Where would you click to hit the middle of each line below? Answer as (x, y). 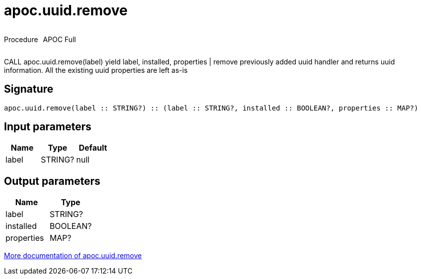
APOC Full (59, 39)
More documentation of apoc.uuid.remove (73, 256)
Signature (29, 89)
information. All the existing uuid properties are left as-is (96, 70)
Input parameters (48, 127)
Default (93, 148)
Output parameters (52, 181)
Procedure (21, 39)
